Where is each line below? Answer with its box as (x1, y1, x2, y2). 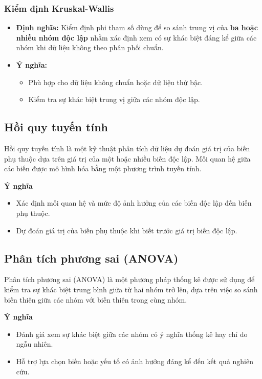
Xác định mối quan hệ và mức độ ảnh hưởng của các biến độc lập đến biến (16, 197, 252, 208)
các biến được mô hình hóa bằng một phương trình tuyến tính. (4, 163, 202, 174)
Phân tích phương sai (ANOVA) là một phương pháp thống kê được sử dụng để (4, 274, 255, 285)
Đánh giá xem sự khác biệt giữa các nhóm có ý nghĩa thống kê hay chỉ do (16, 328, 248, 339)
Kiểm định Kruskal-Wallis (4, 2, 114, 14)
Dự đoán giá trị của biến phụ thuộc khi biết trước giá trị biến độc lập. (16, 225, 237, 235)
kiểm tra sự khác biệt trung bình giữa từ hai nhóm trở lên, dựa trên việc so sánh (4, 284, 258, 294)
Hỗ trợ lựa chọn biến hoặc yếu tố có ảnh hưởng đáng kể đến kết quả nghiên (16, 355, 254, 366)
